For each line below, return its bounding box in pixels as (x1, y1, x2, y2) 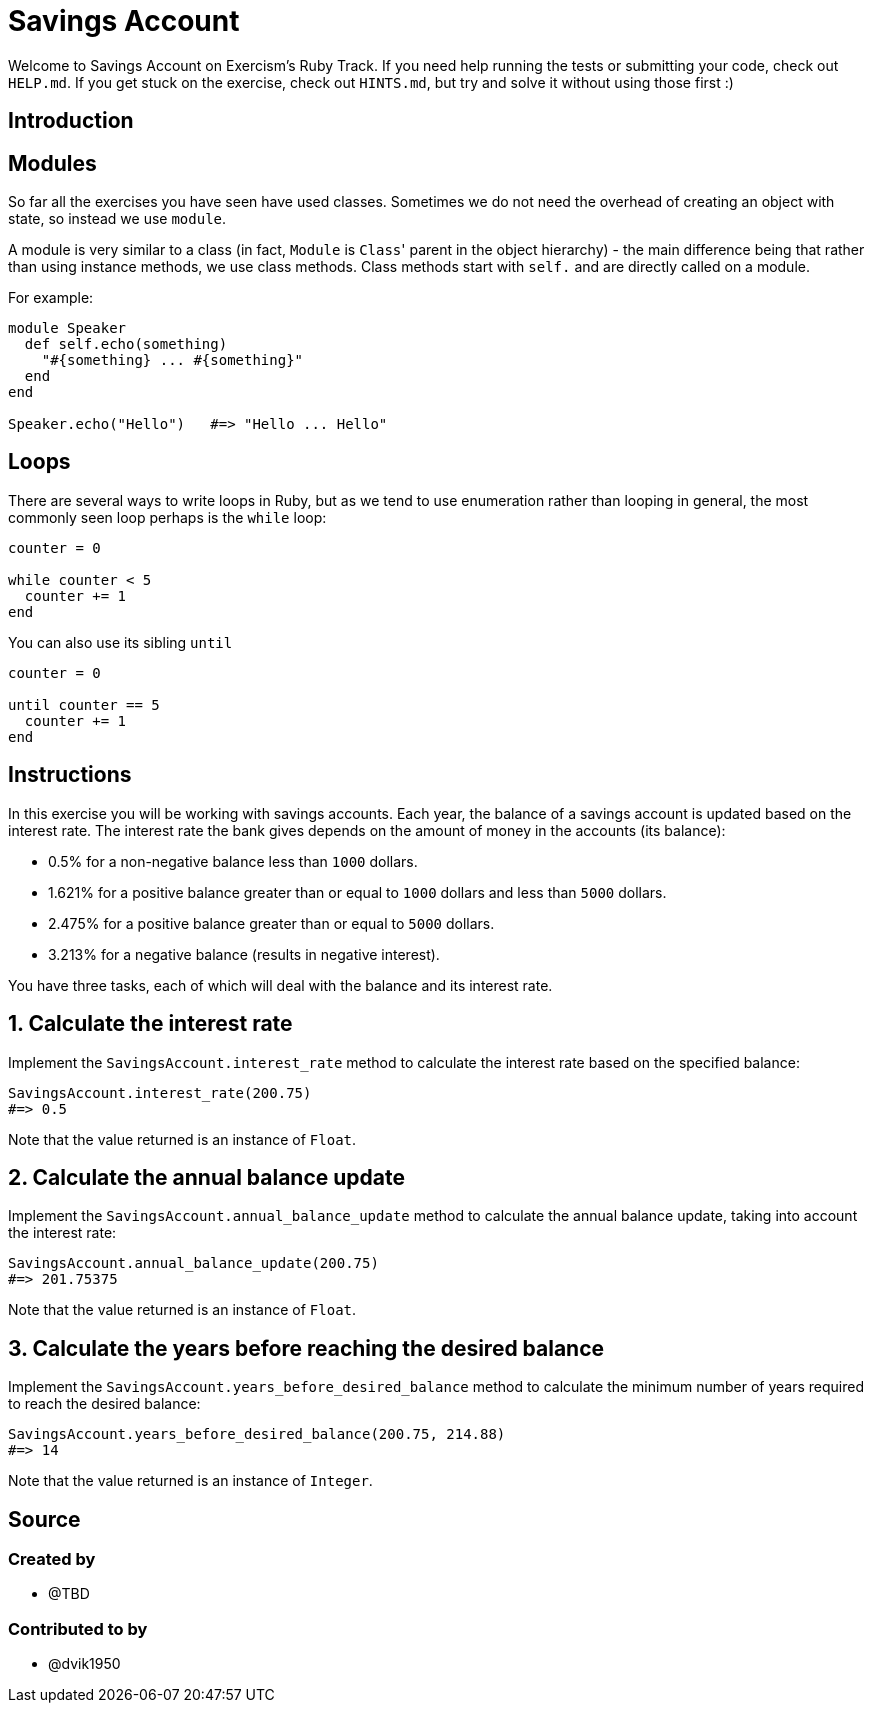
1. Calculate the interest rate (8, 1011, 293, 1037)
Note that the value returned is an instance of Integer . (8, 1472, 373, 1490)
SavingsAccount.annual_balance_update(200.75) (8, 1255, 379, 1272)
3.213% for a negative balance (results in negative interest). (48, 945, 440, 963)
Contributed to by (8, 1618, 148, 1639)
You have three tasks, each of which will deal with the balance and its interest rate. (8, 976, 553, 994)
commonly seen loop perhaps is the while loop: (8, 508, 327, 526)
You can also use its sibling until (8, 633, 233, 651)
